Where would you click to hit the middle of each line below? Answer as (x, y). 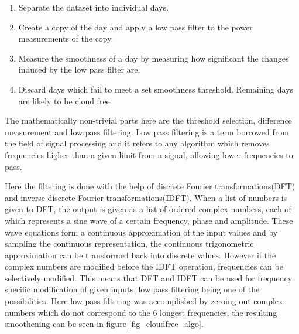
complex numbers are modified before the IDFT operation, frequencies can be (144, 266)
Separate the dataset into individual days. (93, 7)
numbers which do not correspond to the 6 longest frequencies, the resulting (141, 312)
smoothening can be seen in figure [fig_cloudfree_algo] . (104, 324)
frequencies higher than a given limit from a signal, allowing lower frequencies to (149, 154)
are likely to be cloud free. (65, 100)
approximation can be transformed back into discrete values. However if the (140, 255)
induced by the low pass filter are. (79, 69)
